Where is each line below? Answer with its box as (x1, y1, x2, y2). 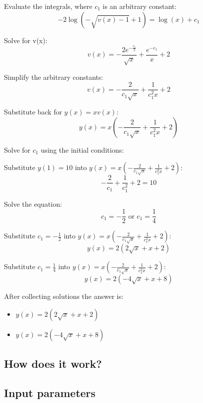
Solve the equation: (4, 198, 62, 209)
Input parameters (4, 385, 96, 400)
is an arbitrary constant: (102, 1, 177, 11)
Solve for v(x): (4, 35, 48, 45)
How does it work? (4, 356, 102, 371)
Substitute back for (4, 107, 62, 117)
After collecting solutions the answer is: (4, 291, 124, 301)
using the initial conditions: (41, 144, 124, 155)
